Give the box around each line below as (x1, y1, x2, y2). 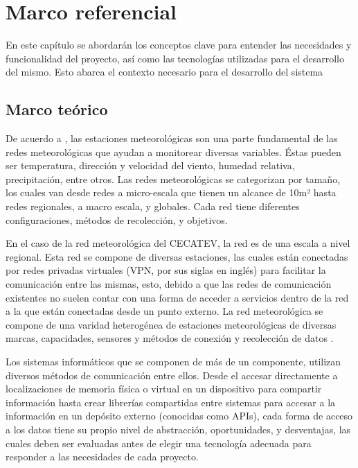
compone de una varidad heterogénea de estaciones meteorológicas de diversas (6, 317, 337, 331)
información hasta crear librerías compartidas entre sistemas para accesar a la (6, 395, 336, 409)
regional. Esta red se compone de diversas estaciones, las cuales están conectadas (6, 249, 348, 263)
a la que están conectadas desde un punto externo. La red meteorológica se (6, 304, 323, 318)
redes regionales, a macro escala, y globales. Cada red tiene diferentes (6, 199, 300, 214)
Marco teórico (6, 98, 108, 120)
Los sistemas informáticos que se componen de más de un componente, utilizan (6, 354, 341, 369)
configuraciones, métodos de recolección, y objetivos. (6, 212, 228, 227)
